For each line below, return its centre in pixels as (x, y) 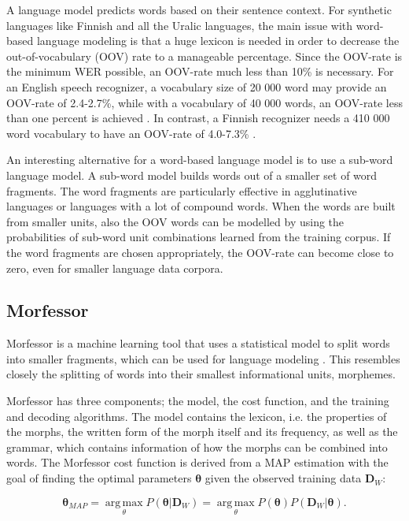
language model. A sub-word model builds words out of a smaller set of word (192, 175)
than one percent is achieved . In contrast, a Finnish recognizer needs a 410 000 (198, 118)
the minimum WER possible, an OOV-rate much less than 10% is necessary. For (200, 71)
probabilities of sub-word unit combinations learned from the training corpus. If (199, 237)
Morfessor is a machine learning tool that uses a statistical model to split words (198, 343)
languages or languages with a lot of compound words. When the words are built (201, 206)
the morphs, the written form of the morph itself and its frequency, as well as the (202, 432)
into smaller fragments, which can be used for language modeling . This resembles (203, 358)
